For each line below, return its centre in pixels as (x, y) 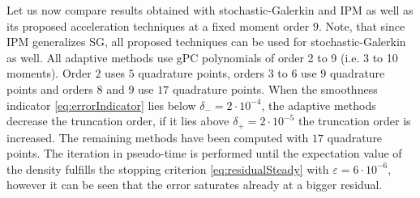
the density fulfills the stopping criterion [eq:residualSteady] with (168, 169)
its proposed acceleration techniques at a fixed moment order (158, 25)
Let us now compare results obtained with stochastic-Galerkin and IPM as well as (210, 10)
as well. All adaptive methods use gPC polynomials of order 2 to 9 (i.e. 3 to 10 (202, 57)
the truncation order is (354, 121)
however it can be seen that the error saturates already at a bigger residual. (195, 185)
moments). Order (49, 73)
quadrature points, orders (201, 73)
